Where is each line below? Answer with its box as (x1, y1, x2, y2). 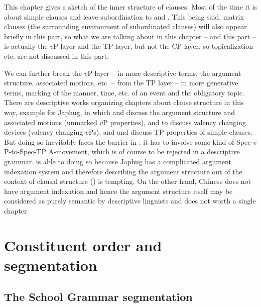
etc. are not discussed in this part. (4, 50, 109, 61)
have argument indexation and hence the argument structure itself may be (4, 185, 233, 196)
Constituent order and (4, 235, 162, 255)
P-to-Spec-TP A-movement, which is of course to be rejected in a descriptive (4, 146, 240, 157)
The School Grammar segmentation (4, 289, 193, 304)
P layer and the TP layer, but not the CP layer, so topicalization (53, 41, 253, 51)
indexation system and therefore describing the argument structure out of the (4, 166, 242, 176)
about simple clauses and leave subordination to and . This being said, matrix (4, 11, 244, 22)
